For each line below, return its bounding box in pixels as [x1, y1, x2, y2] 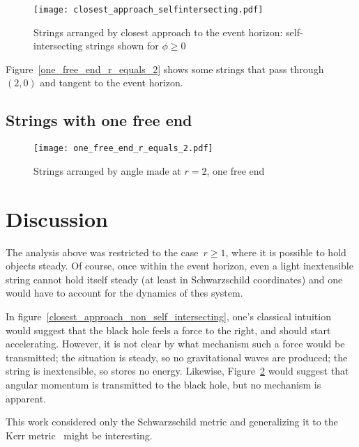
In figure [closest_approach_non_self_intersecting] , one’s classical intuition [6, 308, 331, 323]
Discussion [6, 204, 108, 233]
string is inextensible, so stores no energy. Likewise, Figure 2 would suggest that [6, 363, 349, 378]
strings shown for [86, 38, 159, 53]
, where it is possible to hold [225, 244, 346, 259]
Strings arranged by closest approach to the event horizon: [33, 24, 283, 39]
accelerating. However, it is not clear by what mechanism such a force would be [6, 336, 345, 351]
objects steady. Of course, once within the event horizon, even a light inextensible [6, 258, 353, 273]
